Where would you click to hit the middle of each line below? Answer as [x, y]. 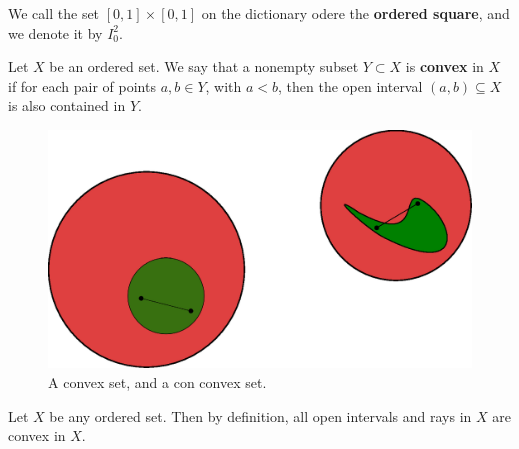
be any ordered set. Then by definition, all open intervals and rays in [260, 415]
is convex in [444, 66]
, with [223, 85]
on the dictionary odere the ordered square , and [355, 13]
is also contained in [67, 105]
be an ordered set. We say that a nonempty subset [204, 66]
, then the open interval [350, 85]
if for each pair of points [82, 85]
